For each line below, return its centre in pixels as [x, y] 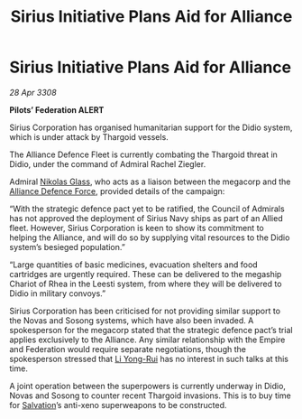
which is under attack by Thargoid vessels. [89, 136]
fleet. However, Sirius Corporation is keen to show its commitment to [137, 228]
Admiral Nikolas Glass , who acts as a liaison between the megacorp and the [150, 182]
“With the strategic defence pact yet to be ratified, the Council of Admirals [147, 209]
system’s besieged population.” [68, 247]
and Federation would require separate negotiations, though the [128, 349]
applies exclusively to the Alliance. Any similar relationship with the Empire [147, 340]
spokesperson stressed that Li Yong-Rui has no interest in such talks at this [149, 358]
